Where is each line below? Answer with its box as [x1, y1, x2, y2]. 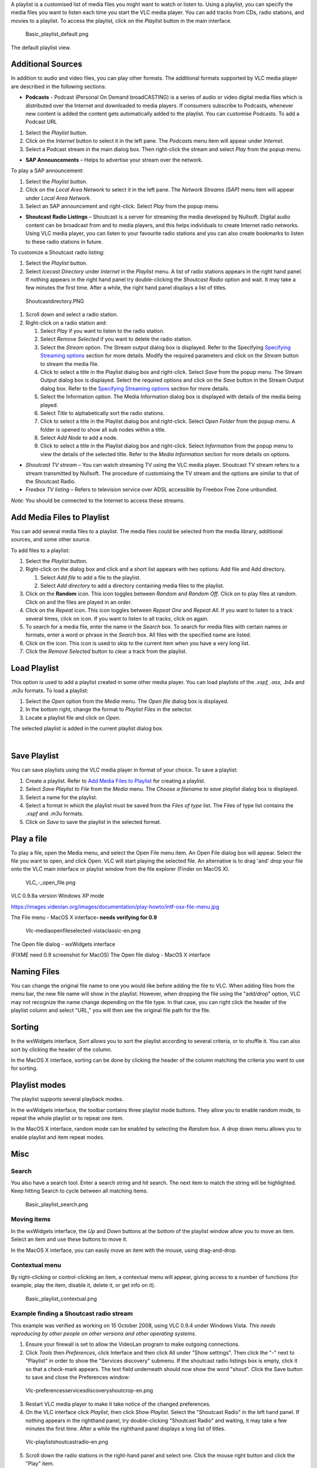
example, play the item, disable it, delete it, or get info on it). [11, 1282, 156, 1289]
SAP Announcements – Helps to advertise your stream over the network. [25, 156, 203, 163]
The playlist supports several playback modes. [11, 1096, 124, 1103]
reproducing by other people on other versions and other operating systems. [11, 1330, 197, 1337]
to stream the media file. [40, 360, 99, 367]
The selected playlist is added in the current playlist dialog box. [11, 725, 164, 732]
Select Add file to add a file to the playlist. [40, 574, 141, 581]
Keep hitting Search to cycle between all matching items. [11, 1187, 149, 1194]
